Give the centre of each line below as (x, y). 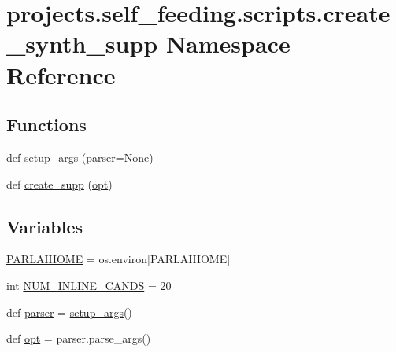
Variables (45, 226)
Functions (46, 125)
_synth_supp (82, 44)
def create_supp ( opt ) (59, 183)
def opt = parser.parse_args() (79, 338)
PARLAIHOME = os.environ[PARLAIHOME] (118, 259)
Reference (61, 74)
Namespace (228, 44)
